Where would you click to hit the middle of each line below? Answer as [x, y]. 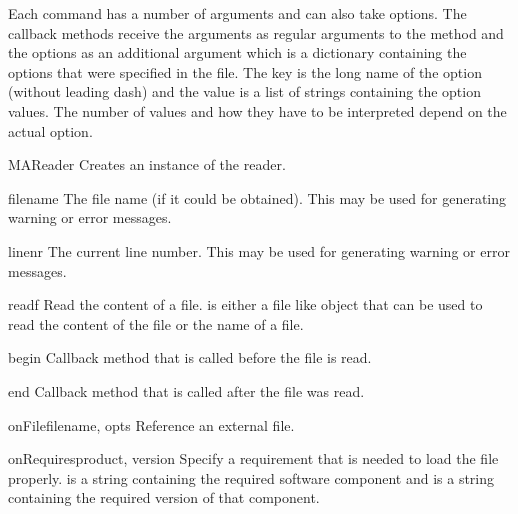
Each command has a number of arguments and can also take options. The [237, 13]
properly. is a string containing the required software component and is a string [251, 477]
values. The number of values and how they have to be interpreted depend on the [257, 110]
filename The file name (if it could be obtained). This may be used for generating [257, 197]
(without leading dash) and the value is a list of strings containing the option [244, 91]
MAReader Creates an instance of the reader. [147, 164]
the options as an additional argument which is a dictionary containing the [237, 52]
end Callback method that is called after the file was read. [186, 390]
